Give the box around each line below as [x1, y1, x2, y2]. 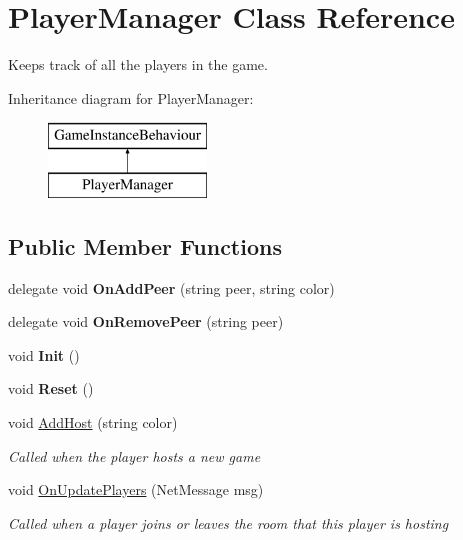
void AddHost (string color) [8, 412, 178, 433]
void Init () [8, 344, 80, 365]
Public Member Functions [8, 230, 282, 261]
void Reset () [8, 378, 94, 399]
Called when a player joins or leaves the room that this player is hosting [8, 512, 449, 533]
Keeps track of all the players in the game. [8, 54, 268, 75]
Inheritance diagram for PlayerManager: [8, 87, 254, 108]
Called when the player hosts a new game [8, 445, 261, 466]
